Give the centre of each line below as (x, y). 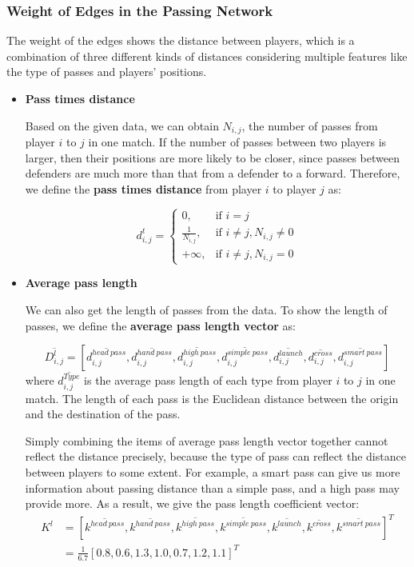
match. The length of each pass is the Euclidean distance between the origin (212, 398)
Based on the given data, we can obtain (122, 125)
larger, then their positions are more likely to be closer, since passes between (212, 157)
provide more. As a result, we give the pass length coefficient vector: (192, 503)
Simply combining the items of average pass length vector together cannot (207, 440)
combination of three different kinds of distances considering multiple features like (207, 56)
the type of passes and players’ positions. (107, 72)
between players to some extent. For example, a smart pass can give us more (213, 472)
